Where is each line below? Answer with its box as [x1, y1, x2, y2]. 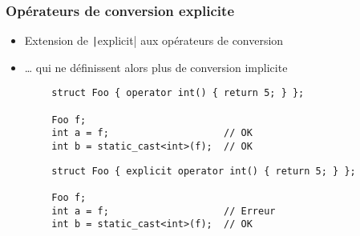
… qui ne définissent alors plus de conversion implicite [24, 58, 288, 75]
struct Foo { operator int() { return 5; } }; [51, 87, 305, 99]
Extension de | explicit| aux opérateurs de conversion [24, 32, 284, 49]
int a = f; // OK [51, 127, 253, 139]
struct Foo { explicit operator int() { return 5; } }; [51, 165, 356, 177]
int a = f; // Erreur [51, 205, 276, 217]
